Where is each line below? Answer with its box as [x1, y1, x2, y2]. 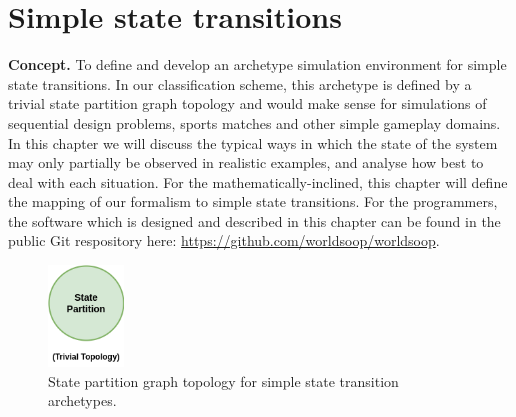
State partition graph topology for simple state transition [48, 370, 399, 391]
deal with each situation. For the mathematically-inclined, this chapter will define [8, 171, 508, 192]
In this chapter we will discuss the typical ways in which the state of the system [8, 132, 498, 153]
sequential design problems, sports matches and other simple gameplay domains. [8, 112, 501, 133]
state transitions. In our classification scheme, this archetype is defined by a [8, 73, 472, 94]
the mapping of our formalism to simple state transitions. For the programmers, [8, 191, 498, 212]
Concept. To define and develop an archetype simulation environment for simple [8, 54, 507, 75]
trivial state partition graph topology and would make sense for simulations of [8, 93, 487, 114]
